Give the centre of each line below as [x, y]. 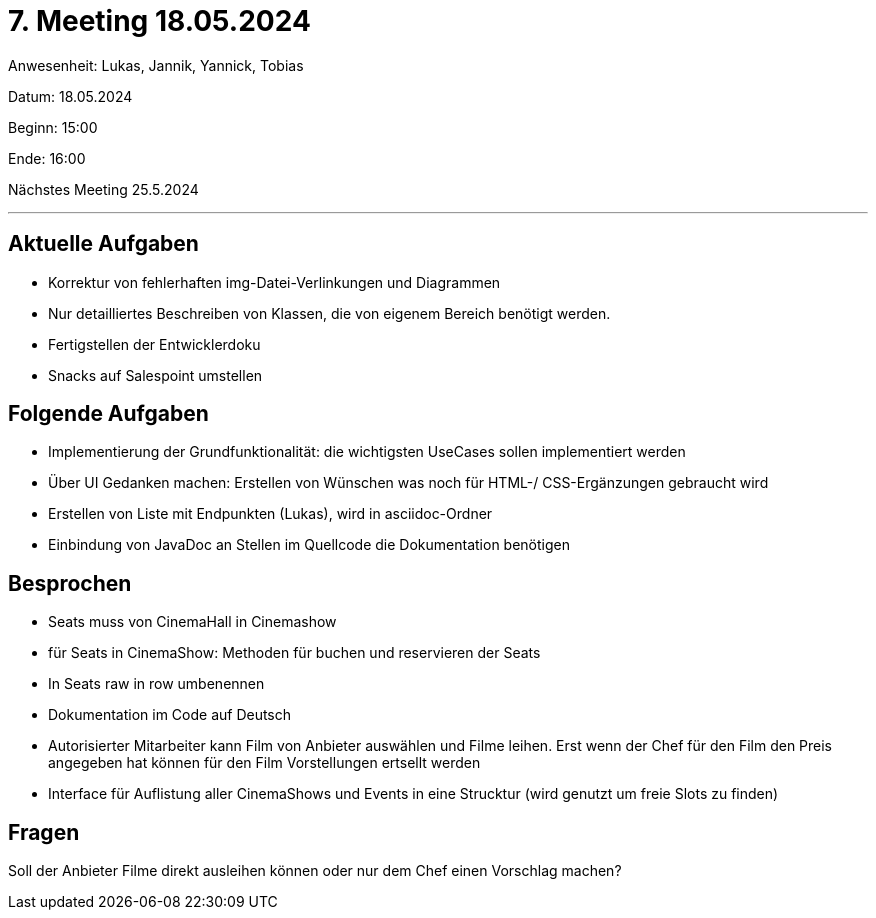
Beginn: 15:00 [53, 127]
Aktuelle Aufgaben [103, 244]
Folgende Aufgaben [108, 414]
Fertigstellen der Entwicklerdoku [154, 344]
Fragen [44, 832]
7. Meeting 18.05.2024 [159, 21]
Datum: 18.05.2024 [70, 96]
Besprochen [70, 583]
